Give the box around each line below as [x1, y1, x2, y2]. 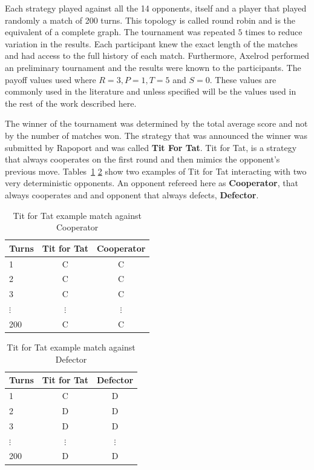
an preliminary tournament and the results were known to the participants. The [5, 61, 301, 73]
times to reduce [245, 25, 303, 38]
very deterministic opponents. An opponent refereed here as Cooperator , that [5, 176, 298, 189]
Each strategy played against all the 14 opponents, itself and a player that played [5, 2, 307, 14]
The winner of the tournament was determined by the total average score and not [5, 117, 308, 130]
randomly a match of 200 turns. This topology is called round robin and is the [5, 13, 296, 26]
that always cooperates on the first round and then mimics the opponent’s [5, 153, 280, 166]
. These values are [209, 73, 276, 86]
